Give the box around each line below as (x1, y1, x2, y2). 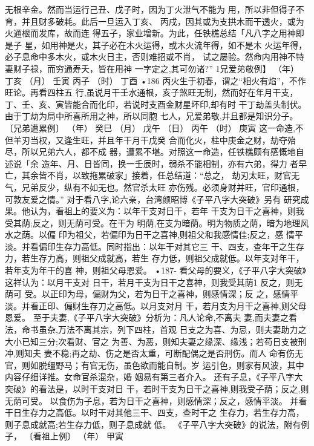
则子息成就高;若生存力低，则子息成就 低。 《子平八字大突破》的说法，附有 (5, 418, 301, 430)
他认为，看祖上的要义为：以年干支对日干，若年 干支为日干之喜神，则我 (21, 205, 304, 217)
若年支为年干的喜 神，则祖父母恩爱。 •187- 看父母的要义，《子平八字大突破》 (5, 264, 306, 277)
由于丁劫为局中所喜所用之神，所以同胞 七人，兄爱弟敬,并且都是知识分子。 (5, 110, 298, 122)
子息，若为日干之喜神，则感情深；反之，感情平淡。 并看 (83, 394, 307, 407)
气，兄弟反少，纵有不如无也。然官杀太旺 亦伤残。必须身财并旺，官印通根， (5, 180, 304, 193)
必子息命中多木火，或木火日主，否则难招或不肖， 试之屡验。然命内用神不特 (5, 50, 304, 63)
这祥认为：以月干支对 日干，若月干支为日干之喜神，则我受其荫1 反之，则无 (5, 275, 303, 288)
